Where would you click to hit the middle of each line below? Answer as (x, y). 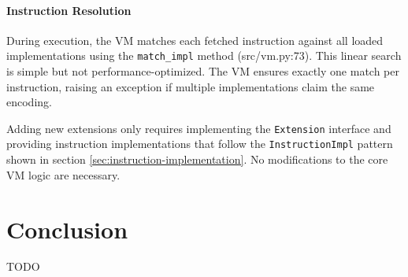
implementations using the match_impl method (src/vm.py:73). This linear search (204, 55)
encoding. (29, 102)
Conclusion (67, 229)
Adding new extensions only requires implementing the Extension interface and (199, 128)
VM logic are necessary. (63, 174)
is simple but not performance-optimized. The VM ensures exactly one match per (203, 71)
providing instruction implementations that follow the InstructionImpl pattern (200, 144)
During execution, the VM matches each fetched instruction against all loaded (195, 40)
